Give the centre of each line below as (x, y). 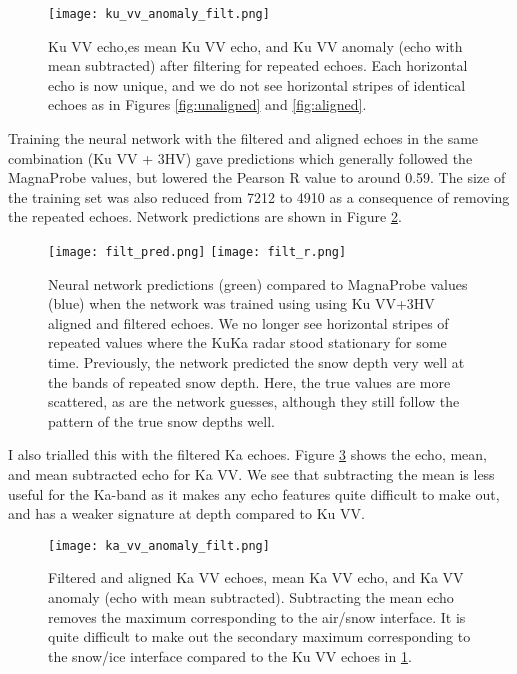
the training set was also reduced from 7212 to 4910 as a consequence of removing (259, 196)
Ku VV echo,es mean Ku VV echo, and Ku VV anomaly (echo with (255, 45)
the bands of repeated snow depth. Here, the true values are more (249, 381)
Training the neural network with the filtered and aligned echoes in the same (243, 138)
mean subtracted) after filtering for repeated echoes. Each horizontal (258, 65)
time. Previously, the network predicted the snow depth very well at (256, 362)
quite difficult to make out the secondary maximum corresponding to (259, 636)
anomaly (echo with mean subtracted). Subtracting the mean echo (251, 597)
